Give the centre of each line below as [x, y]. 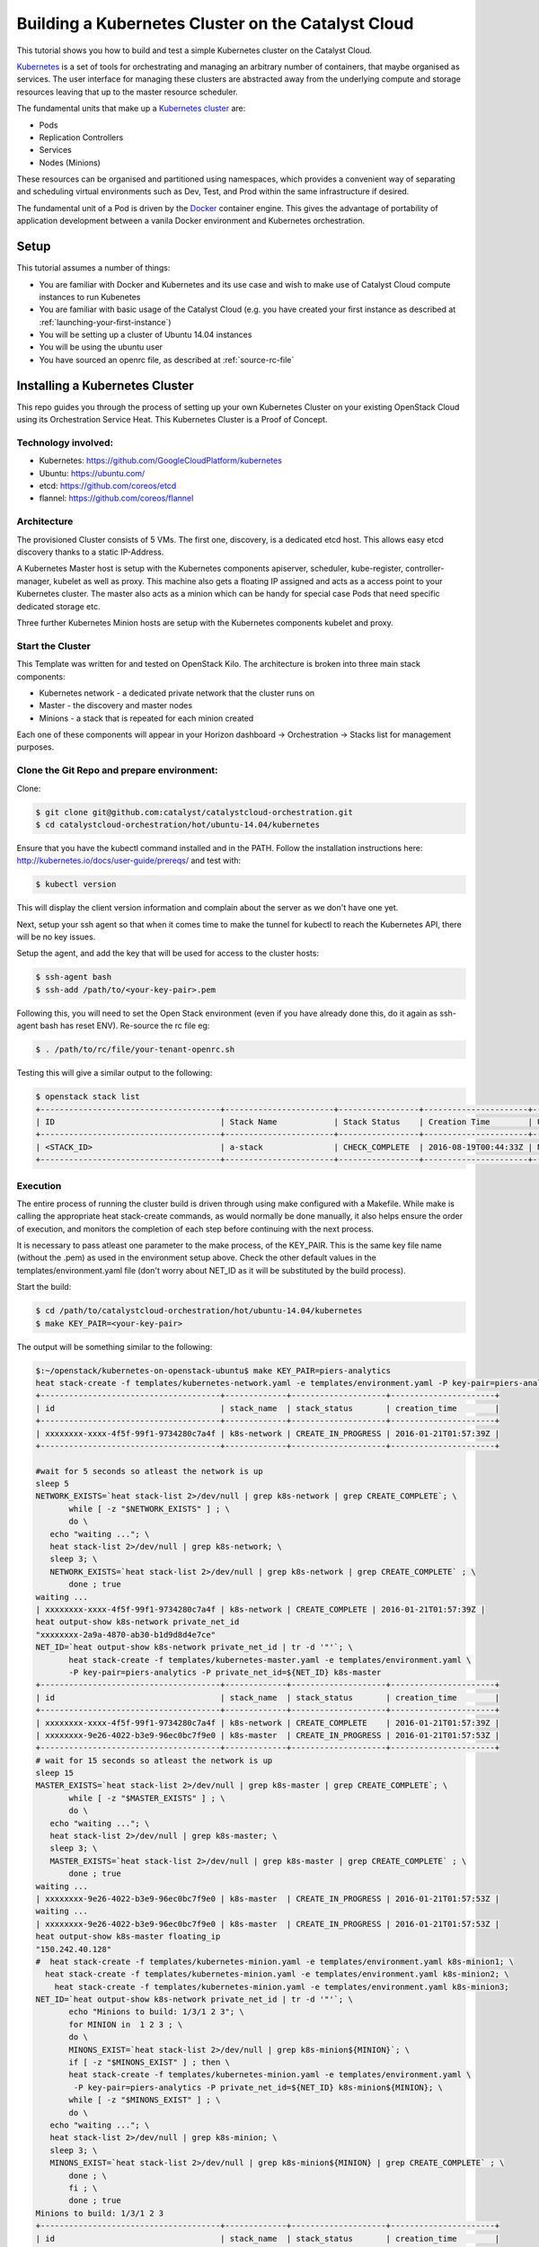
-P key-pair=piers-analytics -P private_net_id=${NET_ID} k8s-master [225, 1672]
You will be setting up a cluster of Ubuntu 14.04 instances [146, 335]
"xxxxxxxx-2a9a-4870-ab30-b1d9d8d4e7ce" [125, 1634]
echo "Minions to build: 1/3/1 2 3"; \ [156, 2012]
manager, [34, 581]
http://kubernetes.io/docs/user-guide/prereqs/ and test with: [129, 861]
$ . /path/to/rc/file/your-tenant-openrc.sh [135, 1050]
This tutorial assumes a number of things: [93, 268]
